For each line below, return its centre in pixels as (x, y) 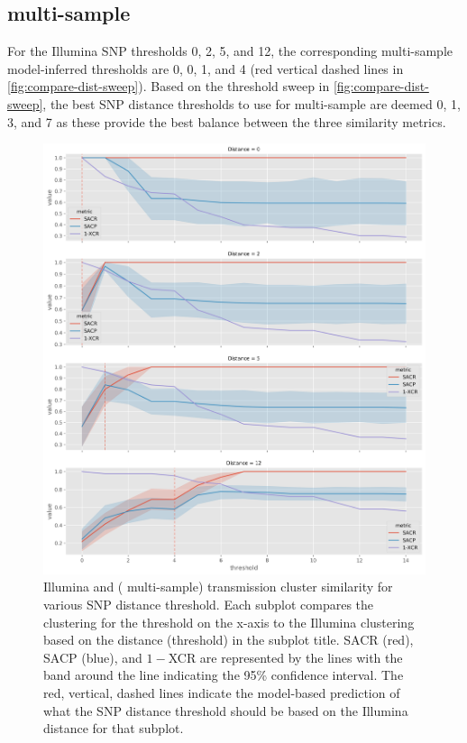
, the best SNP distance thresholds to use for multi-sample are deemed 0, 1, (252, 103)
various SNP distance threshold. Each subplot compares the (209, 604)
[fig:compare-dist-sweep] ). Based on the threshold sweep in (169, 86)
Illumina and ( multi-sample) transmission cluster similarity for (218, 587)
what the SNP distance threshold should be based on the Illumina (226, 710)
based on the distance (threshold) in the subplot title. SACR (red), (229, 640)
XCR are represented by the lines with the (285, 657)
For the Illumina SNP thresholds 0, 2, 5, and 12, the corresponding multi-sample (230, 51)
